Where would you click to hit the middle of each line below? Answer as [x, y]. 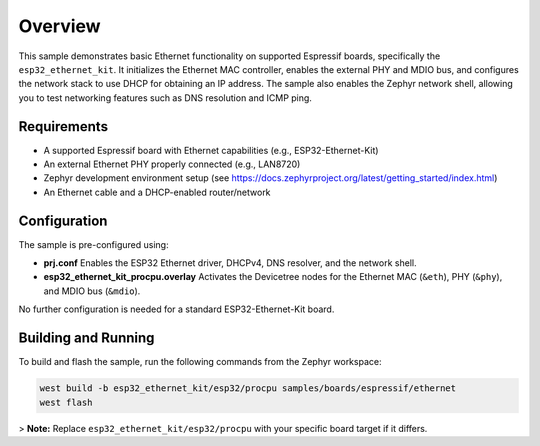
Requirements [63, 126]
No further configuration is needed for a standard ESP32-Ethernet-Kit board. [176, 309]
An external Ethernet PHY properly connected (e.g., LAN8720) [172, 164]
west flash [66, 402]
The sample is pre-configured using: [93, 244]
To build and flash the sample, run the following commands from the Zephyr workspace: [200, 362]
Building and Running [86, 338]
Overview [59, 26]
